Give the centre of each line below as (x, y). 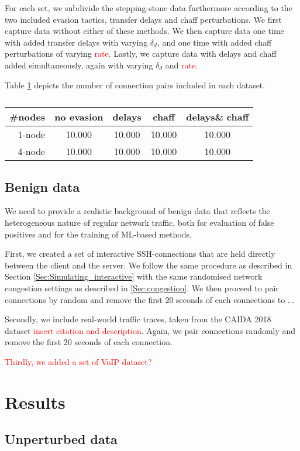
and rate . (182, 65)
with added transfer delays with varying (76, 42)
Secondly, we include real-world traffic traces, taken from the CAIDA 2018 (138, 319)
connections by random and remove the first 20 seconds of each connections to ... (150, 299)
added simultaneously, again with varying (79, 65)
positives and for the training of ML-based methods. (98, 234)
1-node (32, 135)
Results (35, 402)
